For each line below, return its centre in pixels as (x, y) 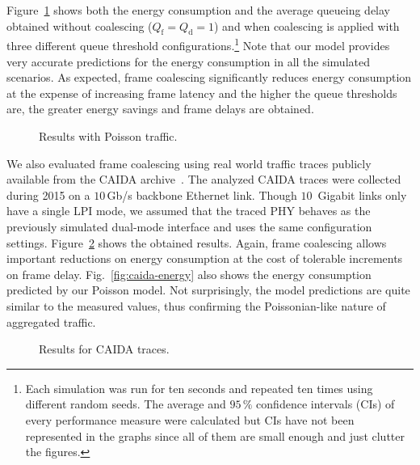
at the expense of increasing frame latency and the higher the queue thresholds (202, 93)
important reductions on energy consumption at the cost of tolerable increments (205, 258)
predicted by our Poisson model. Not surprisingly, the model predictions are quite (208, 290)
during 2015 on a (48, 194)
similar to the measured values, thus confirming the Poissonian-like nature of (196, 305)
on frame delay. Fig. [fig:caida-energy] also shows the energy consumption (189, 274)
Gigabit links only (362, 194)
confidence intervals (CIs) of (325, 404)
